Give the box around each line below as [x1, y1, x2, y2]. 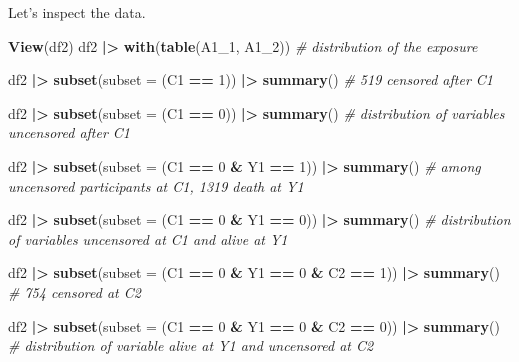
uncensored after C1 [8, 122, 131, 143]
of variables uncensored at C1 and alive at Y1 [8, 228, 288, 249]
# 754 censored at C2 [8, 281, 141, 302]
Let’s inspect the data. [8, 2, 146, 22]
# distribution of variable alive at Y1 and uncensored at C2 [8, 335, 374, 356]
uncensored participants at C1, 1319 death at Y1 [8, 175, 304, 196]
